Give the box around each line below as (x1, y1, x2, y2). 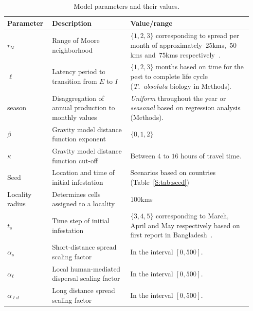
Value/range (130, 18, 173, 28)
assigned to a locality (52, 198, 115, 209)
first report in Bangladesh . (130, 230, 213, 240)
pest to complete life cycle (130, 71, 208, 81)
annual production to (52, 102, 115, 113)
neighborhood (52, 44, 93, 55)
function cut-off (52, 155, 98, 165)
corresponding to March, (156, 211, 229, 221)
